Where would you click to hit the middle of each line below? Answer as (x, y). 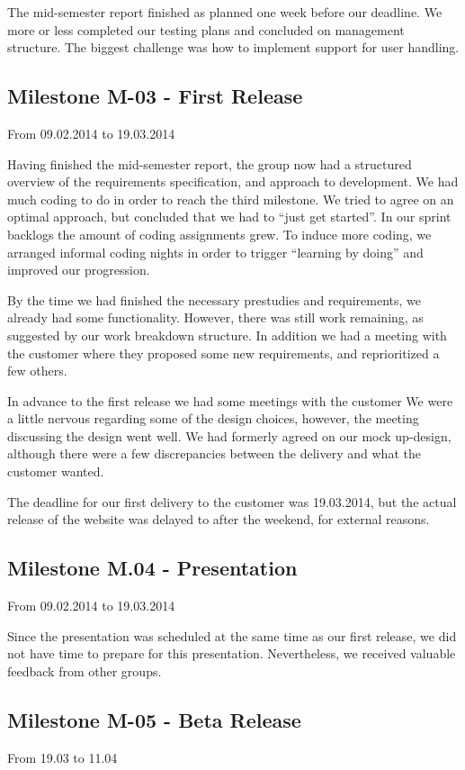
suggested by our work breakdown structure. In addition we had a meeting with (227, 335)
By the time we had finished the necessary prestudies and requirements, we (215, 299)
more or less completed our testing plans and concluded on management (206, 29)
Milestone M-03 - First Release (155, 96)
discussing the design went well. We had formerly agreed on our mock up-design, (229, 435)
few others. (37, 371)
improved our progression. (79, 270)
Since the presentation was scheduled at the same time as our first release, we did (232, 635)
